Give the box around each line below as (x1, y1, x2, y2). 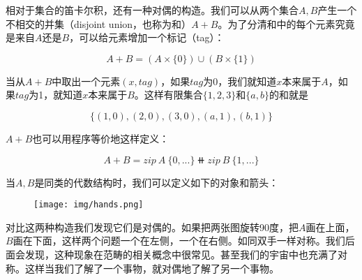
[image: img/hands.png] (33, 200, 144, 210)
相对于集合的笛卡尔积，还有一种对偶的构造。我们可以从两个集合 (6, 3, 299, 17)
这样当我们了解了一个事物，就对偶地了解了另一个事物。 (24, 260, 279, 275)
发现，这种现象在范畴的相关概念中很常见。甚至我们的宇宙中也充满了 (24, 247, 338, 261)
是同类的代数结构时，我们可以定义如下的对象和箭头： (34, 175, 279, 189)
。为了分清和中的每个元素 (218, 16, 335, 31)
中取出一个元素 (52, 73, 121, 88)
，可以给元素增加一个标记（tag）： (69, 30, 225, 45)
